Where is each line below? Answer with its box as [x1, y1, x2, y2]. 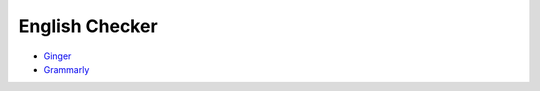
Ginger [43, 50, 72, 62]
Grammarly [43, 63, 90, 75]
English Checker [18, 15, 159, 37]
